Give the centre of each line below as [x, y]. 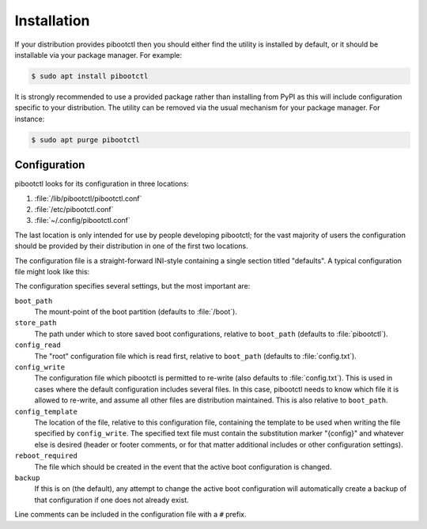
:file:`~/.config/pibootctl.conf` [82, 221]
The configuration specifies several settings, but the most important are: [132, 286]
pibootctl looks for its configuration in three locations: [102, 184]
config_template [46, 412]
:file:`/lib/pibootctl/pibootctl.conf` [88, 198]
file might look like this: [52, 271]
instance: [30, 119]
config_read [38, 345]
